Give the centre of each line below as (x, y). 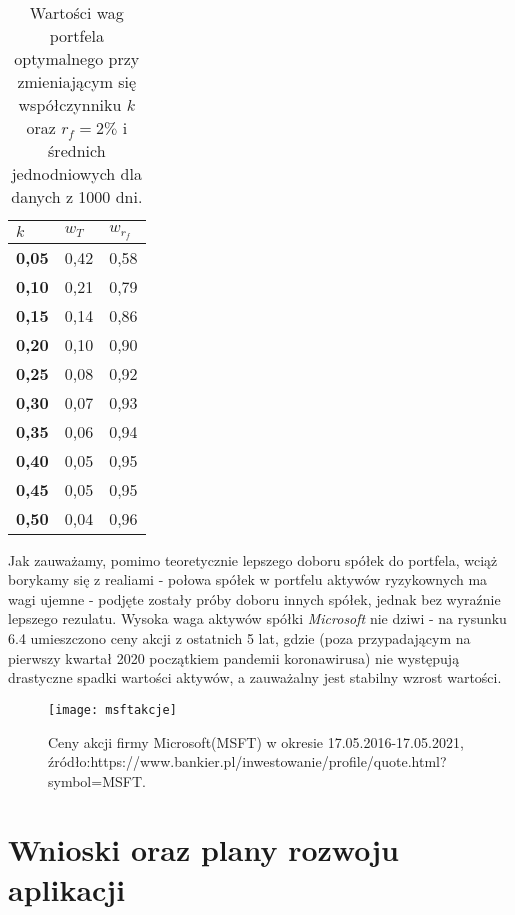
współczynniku (70, 104)
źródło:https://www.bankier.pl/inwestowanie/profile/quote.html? (247, 761)
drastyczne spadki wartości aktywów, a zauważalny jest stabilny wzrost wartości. (255, 677)
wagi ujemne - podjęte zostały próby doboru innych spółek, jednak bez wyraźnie (254, 598)
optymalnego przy (77, 58)
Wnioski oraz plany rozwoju (203, 849)
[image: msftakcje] (112, 709)
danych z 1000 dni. (77, 196)
